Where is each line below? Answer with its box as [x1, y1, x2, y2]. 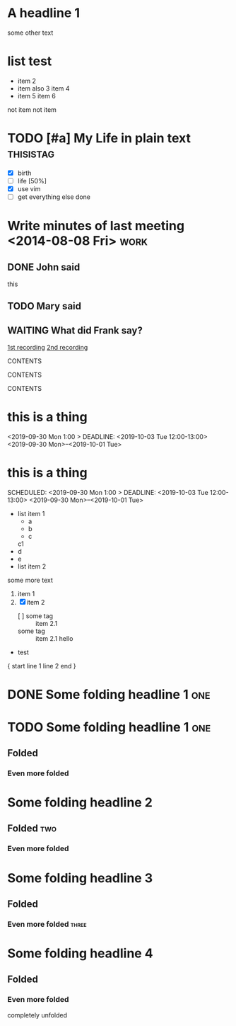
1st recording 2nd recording [7, 343, 88, 352]
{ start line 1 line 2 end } [7, 662, 76, 671]
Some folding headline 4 [7, 945, 153, 962]
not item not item [7, 105, 57, 114]
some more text [7, 576, 53, 585]
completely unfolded [7, 1010, 68, 1019]
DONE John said [7, 261, 81, 273]
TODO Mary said [7, 300, 81, 312]
